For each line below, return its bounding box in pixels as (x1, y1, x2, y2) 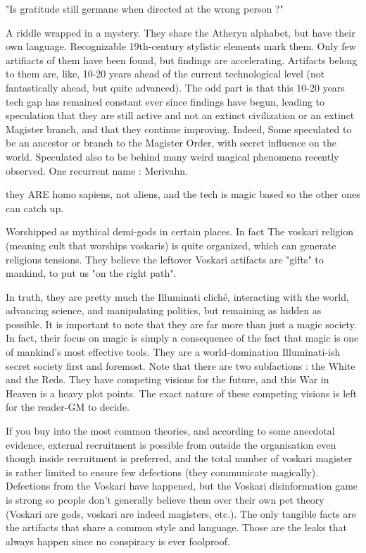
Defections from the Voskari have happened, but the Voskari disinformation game (6, 478, 358, 493)
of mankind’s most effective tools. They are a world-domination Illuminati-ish (6, 344, 341, 359)
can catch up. (6, 200, 64, 215)
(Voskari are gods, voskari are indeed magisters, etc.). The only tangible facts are (6, 506, 357, 521)
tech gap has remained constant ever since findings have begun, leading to (6, 94, 325, 108)
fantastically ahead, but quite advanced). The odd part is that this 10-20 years (6, 80, 345, 94)
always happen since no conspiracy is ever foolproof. (6, 533, 230, 548)
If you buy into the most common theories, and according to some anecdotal (6, 423, 335, 438)
